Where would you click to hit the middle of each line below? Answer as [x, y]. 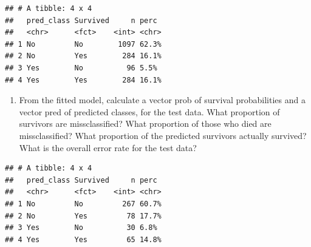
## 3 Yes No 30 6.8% [81, 228]
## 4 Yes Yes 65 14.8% [83, 239]
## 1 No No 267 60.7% [83, 204]
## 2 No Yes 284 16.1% [83, 56]
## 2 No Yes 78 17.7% [83, 216]
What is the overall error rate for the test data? [108, 147]
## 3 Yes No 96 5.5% [81, 68]
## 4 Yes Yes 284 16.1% [83, 80]
